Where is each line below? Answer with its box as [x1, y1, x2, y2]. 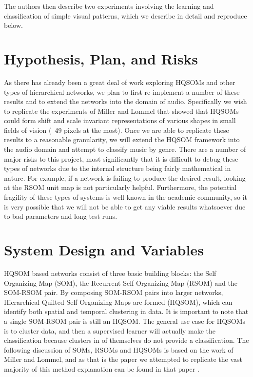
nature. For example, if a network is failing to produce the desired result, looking [4, 172, 246, 183]
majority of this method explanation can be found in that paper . [4, 363, 199, 374]
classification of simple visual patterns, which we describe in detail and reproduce [4, 10, 247, 21]
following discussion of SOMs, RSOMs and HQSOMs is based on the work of [4, 344, 234, 355]
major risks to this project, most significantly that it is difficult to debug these [4, 153, 238, 164]
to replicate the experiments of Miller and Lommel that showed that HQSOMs [4, 105, 239, 116]
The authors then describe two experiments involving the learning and [4, 1, 214, 11]
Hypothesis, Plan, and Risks [4, 48, 198, 68]
